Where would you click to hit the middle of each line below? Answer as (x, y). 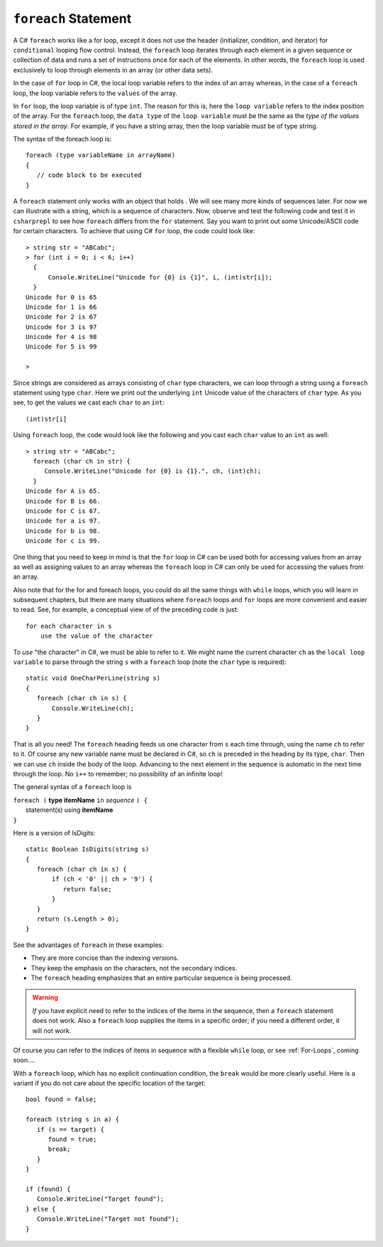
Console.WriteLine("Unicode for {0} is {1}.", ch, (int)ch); (153, 471)
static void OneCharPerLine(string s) (93, 678)
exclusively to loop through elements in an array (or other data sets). (113, 70)
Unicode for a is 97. (63, 521)
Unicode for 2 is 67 (61, 317)
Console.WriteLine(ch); (93, 708)
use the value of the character (96, 636)
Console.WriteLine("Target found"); (100, 1199)
